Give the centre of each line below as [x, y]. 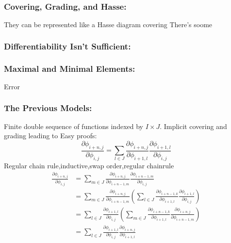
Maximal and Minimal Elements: [70, 68]
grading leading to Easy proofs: [50, 136]
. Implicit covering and [193, 126]
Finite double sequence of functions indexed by [74, 126]
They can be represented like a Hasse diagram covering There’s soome [108, 24]
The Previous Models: [48, 108]
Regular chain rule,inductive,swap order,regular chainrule [89, 165]
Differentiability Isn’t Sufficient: [67, 46]
